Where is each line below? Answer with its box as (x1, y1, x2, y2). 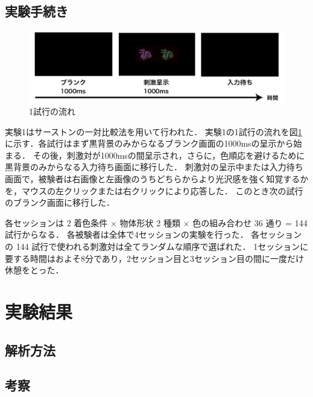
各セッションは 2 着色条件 (5, 216, 108, 229)
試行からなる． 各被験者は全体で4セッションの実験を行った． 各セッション (5, 228, 302, 241)
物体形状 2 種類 (119, 216, 180, 229)
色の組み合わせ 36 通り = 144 (192, 216, 308, 229)
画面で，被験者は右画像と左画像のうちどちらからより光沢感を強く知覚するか (5, 173, 309, 185)
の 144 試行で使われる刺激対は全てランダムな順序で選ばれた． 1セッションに (5, 240, 309, 252)
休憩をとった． (5, 264, 64, 276)
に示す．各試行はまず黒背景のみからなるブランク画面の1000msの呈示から (5, 137, 294, 150)
